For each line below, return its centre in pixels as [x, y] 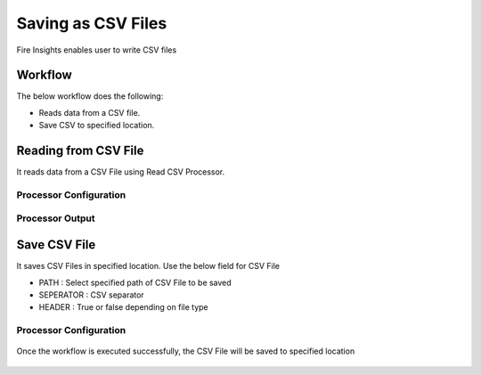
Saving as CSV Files [92, 23]
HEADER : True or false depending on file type [123, 307]
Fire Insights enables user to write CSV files [97, 50]
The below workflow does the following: [90, 96]
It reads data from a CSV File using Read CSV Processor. [121, 172]
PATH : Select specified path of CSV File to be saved [135, 282]
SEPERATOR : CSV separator [91, 295]
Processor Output [56, 218]
